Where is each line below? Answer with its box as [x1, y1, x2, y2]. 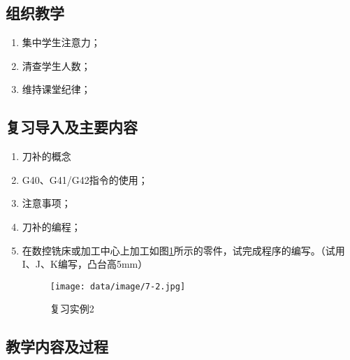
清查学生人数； [22, 58, 91, 73]
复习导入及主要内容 [6, 116, 138, 138]
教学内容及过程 [6, 336, 108, 357]
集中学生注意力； [22, 35, 101, 50]
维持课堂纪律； [22, 82, 91, 96]
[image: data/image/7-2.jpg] [50, 281, 186, 291]
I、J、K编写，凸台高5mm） [22, 257, 148, 271]
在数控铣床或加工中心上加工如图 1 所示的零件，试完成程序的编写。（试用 [22, 243, 345, 257]
